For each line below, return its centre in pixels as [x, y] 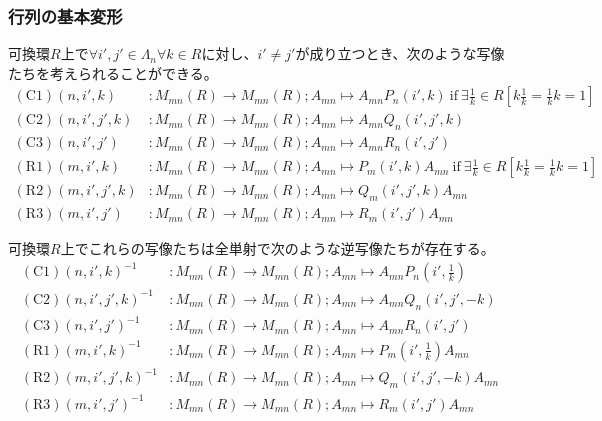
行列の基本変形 [65, 15]
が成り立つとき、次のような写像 [400, 53]
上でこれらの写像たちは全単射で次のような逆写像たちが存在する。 [277, 248]
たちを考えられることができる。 [113, 72]
